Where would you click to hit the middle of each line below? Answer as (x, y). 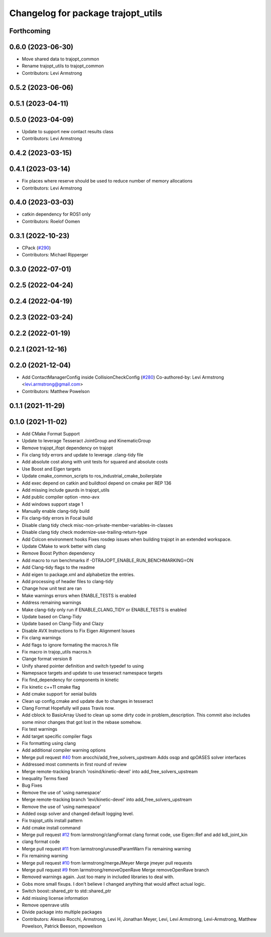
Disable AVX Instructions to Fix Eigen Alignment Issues (78, 630)
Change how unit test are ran (52, 589)
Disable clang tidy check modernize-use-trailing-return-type (85, 532)
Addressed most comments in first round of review (75, 765)
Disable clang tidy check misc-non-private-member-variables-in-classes (97, 525)
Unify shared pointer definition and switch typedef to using (83, 666)
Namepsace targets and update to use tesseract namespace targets (92, 673)
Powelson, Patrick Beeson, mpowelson (62, 926)
